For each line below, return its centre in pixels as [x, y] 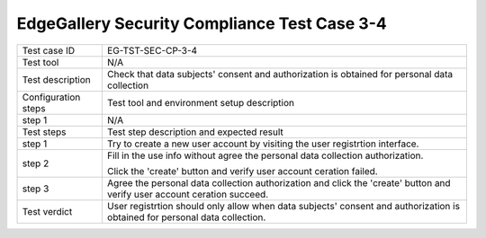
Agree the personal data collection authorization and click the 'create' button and [279, 182]
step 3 [36, 189]
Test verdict [47, 211]
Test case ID [49, 50]
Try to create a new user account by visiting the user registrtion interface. [263, 144]
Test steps [44, 132]
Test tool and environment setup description [200, 102]
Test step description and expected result [195, 132]
